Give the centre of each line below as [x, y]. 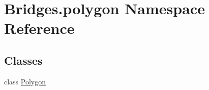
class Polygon [25, 81]
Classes [23, 60]
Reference [39, 28]
